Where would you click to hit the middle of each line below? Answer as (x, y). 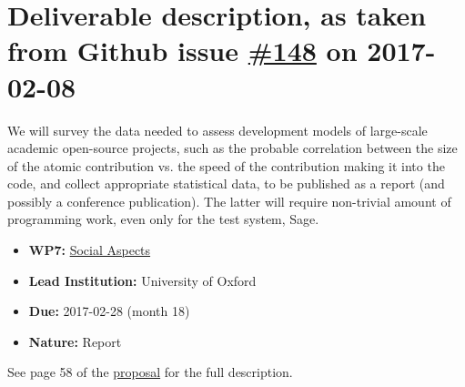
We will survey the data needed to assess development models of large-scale (217, 130)
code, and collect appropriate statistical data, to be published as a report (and (226, 183)
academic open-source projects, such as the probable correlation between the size (232, 148)
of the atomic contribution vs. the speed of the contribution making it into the (226, 165)
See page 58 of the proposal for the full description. (150, 372)
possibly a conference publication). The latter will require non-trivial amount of (229, 201)
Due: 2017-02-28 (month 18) (109, 311)
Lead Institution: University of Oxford (142, 280)
